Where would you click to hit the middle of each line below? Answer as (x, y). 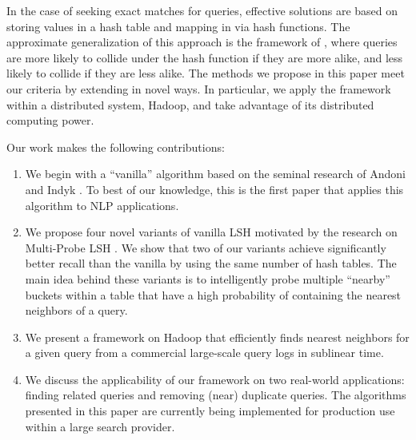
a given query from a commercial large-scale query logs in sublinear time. (204, 353)
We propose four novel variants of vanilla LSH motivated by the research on (211, 232)
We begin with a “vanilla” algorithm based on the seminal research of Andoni (215, 174)
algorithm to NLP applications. (102, 205)
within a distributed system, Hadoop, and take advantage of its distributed (190, 104)
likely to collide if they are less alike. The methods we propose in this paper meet (206, 73)
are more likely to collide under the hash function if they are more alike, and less (205, 57)
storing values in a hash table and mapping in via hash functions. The (178, 26)
